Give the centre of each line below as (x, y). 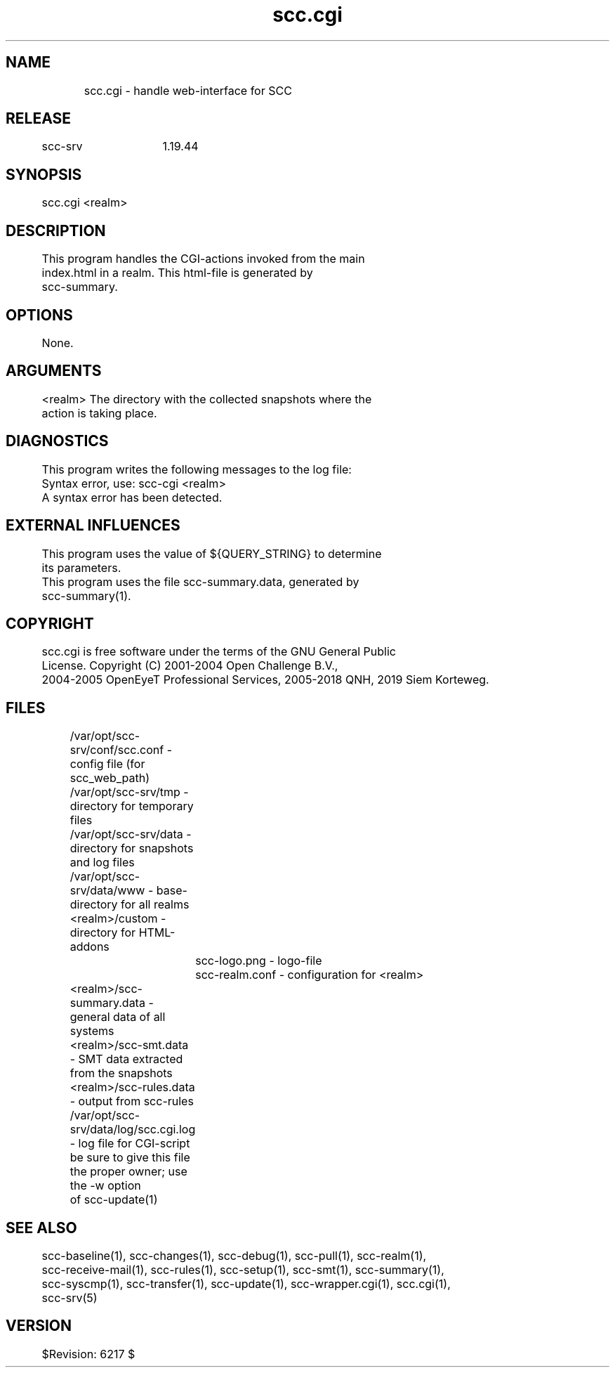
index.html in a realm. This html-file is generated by (177, 273)
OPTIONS (39, 315)
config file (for (107, 764)
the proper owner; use (128, 1172)
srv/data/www (107, 891)
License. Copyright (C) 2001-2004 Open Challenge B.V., (190, 666)
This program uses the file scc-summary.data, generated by (200, 581)
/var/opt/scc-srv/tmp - (129, 792)
